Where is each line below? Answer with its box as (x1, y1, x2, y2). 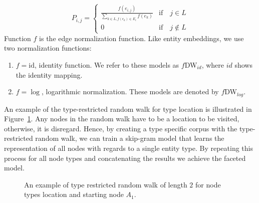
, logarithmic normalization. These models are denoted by (41, 86, 219, 97)
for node (195, 179, 221, 189)
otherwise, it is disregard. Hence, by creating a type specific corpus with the (4, 123, 237, 133)
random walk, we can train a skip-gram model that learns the (35, 133, 224, 143)
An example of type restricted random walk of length (24, 179, 187, 189)
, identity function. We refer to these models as (35, 59, 179, 70)
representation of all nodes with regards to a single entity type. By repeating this (4, 142, 253, 153)
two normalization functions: (4, 43, 92, 53)
